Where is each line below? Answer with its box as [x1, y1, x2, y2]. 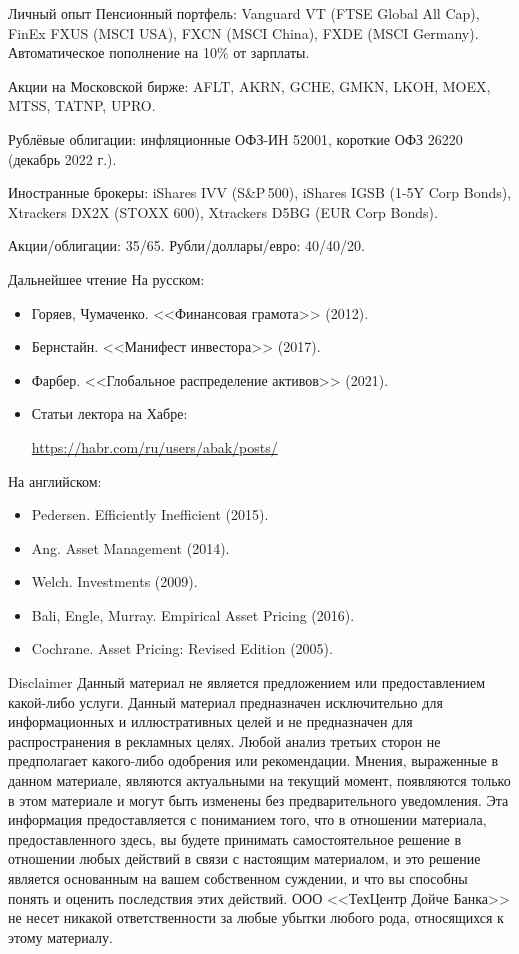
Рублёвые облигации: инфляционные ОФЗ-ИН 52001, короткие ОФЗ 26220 [8, 128, 463, 149]
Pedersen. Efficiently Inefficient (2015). [31, 504, 269, 525]
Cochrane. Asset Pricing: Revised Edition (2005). [31, 638, 333, 659]
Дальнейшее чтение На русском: [8, 268, 205, 289]
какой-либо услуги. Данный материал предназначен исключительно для [8, 691, 443, 712]
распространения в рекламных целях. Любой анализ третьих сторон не [8, 730, 441, 751]
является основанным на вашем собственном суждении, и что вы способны [8, 868, 468, 888]
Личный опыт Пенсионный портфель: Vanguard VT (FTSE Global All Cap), [8, 3, 480, 23]
